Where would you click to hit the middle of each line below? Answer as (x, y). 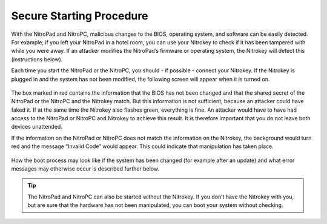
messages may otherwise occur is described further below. (85, 169)
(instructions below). (37, 59)
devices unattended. (37, 127)
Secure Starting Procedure (80, 16)
